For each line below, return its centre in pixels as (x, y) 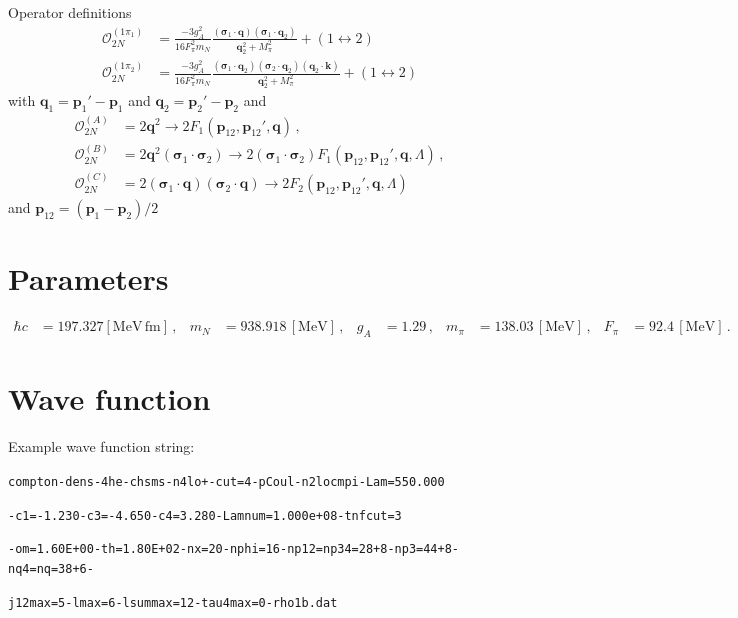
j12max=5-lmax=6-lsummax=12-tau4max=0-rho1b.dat (173, 602)
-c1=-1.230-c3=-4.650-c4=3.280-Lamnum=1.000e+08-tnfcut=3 (205, 515)
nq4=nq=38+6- (51, 568)
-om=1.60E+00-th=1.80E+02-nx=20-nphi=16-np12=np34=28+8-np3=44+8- (234, 549)
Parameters (88, 278)
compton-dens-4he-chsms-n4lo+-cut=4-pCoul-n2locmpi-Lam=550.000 (226, 481)
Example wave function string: (101, 446)
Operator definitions (70, 12)
